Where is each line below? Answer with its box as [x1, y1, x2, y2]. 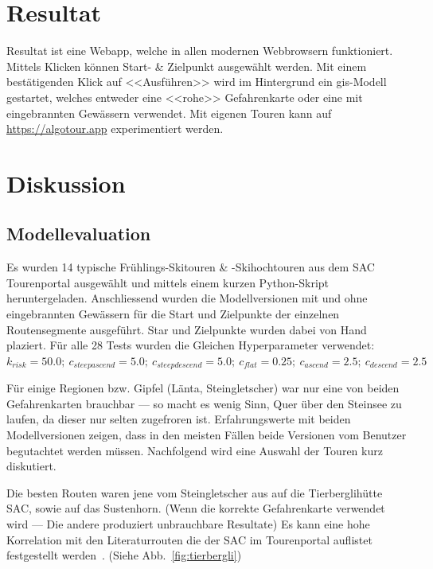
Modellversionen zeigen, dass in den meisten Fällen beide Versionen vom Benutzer [6, 427, 407, 443]
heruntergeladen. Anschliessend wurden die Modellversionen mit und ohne [6, 290, 368, 306]
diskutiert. [6, 458, 57, 474]
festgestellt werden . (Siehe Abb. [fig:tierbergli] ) [6, 547, 242, 563]
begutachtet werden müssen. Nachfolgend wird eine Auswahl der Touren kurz [6, 442, 383, 458]
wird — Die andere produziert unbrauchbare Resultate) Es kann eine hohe [6, 516, 370, 532]
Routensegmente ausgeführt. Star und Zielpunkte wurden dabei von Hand [6, 321, 367, 337]
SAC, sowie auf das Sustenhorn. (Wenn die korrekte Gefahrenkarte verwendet [6, 500, 385, 516]
